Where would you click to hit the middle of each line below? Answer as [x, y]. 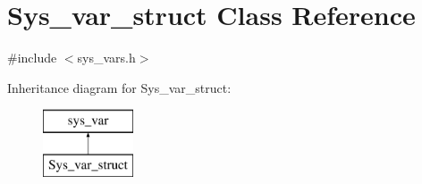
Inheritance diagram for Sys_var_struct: [119, 87]
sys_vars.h [106, 58]
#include [32, 58]
